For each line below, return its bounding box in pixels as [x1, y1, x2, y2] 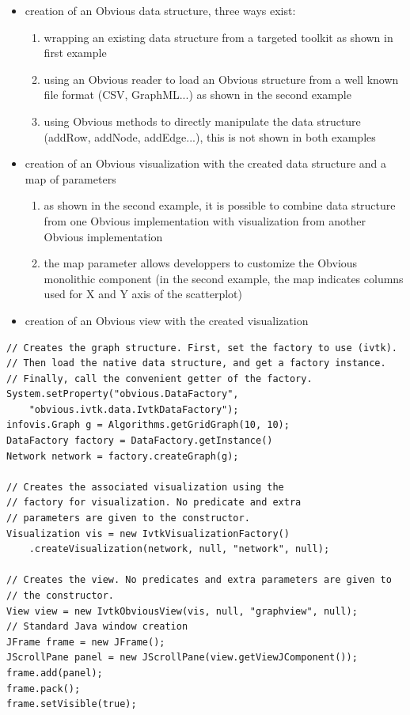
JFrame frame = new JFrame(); [6, 636, 165, 648]
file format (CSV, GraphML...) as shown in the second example [44, 86, 351, 103]
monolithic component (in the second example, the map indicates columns [44, 270, 404, 286]
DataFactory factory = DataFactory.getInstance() [6, 435, 273, 447]
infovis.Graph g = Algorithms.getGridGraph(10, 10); [6, 419, 290, 431]
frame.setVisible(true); [6, 698, 137, 710]
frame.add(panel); [6, 667, 103, 679]
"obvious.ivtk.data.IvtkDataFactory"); [28, 403, 239, 415]
